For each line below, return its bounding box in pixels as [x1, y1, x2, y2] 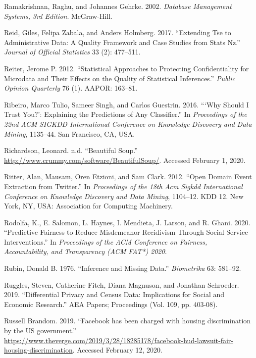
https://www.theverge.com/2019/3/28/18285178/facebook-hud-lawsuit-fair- [4, 335, 234, 345]
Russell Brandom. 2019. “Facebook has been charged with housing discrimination [4, 315, 251, 326]
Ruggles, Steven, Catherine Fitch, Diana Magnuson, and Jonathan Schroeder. [4, 279, 239, 290]
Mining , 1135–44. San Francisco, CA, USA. [4, 128, 135, 139]
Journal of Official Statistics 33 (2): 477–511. [4, 47, 141, 57]
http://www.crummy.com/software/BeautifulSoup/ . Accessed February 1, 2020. [4, 154, 246, 165]
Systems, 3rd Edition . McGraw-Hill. [4, 10, 112, 21]
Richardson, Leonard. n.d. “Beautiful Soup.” [4, 145, 138, 155]
